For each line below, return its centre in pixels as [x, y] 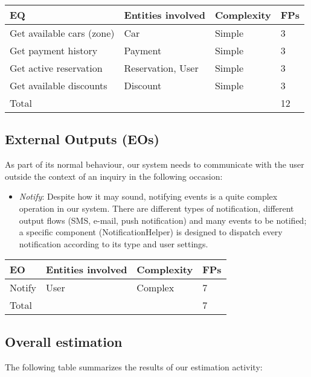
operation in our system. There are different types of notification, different [156, 208]
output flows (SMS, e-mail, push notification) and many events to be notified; [163, 220]
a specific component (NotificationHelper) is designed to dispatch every [151, 232]
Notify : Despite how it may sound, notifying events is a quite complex [148, 196]
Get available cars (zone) [62, 33]
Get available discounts [59, 85]
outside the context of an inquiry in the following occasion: [114, 176]
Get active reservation [56, 68]
